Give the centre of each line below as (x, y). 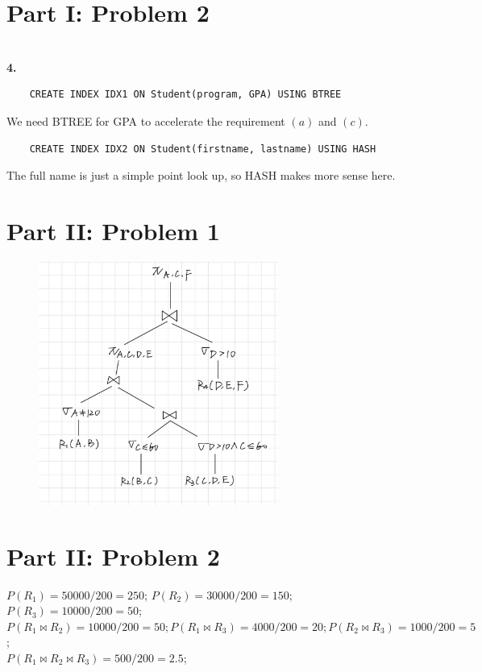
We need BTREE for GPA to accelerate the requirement (146, 120)
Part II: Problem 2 (113, 556)
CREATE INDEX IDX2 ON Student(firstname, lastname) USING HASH (203, 149)
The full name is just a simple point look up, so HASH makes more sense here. (201, 175)
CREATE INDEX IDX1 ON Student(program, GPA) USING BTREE (185, 95)
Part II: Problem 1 (113, 230)
